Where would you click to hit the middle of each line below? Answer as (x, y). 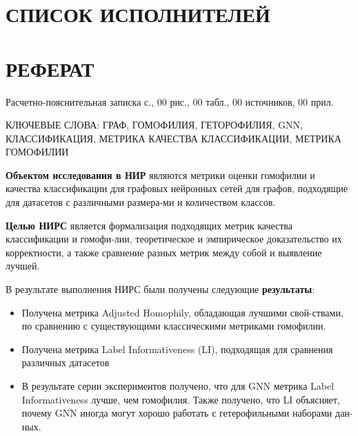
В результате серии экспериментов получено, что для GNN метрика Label (178, 386)
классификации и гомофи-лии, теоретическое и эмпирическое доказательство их (174, 239)
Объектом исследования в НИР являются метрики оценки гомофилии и (160, 174)
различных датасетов (66, 362)
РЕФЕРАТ (50, 68)
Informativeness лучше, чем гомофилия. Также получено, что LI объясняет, (181, 399)
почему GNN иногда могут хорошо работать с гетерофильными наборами (177, 413)
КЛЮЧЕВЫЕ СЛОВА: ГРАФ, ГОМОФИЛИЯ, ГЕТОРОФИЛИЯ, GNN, (154, 125)
